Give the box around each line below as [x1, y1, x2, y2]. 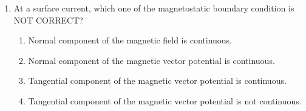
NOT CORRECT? [13, 13, 83, 26]
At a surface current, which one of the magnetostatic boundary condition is [13, 2, 294, 14]
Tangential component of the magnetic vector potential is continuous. [28, 74, 287, 87]
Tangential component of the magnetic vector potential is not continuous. [28, 94, 302, 107]
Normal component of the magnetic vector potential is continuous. [28, 54, 275, 66]
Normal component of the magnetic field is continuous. [28, 34, 233, 46]
